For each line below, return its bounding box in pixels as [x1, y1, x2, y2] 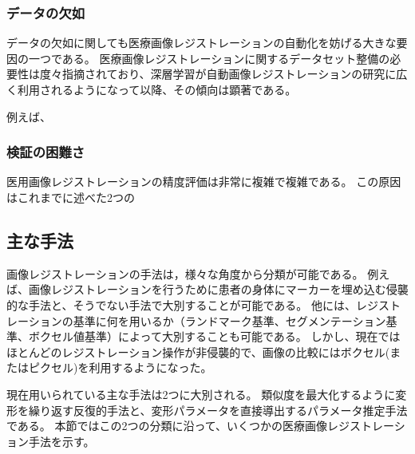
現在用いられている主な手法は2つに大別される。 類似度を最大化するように [6, 385, 396, 402]
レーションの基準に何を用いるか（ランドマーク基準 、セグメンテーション [6, 312, 386, 329]
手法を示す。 [28, 432, 95, 449]
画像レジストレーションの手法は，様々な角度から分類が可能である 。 [6, 265, 364, 282]
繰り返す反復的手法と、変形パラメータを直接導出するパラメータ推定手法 [28, 401, 408, 418]
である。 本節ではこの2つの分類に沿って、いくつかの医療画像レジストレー [6, 417, 394, 434]
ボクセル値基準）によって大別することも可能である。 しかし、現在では [28, 328, 401, 345]
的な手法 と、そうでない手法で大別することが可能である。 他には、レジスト [6, 296, 401, 313]
